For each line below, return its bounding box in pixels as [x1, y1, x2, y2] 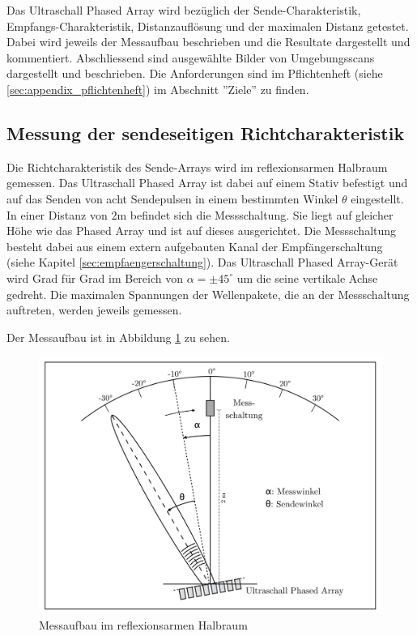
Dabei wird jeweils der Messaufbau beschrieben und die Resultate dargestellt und [6, 33, 411, 50]
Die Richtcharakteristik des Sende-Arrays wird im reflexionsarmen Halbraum [6, 158, 388, 175]
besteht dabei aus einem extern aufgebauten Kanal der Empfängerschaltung [6, 237, 383, 254]
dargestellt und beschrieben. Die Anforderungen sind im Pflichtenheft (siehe [6, 65, 383, 82]
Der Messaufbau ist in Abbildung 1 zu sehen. [6, 328, 230, 345]
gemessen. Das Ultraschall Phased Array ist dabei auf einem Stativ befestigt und [6, 174, 408, 191]
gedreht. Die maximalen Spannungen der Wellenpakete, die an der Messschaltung [6, 285, 410, 302]
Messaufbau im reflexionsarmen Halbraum [39, 617, 248, 634]
